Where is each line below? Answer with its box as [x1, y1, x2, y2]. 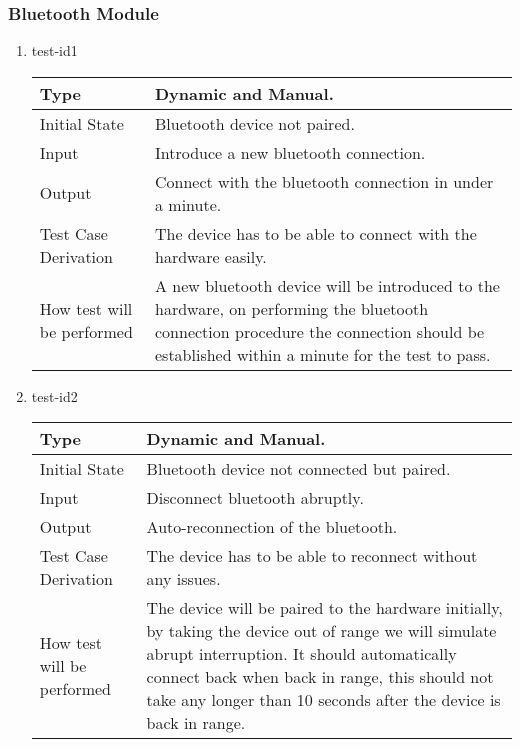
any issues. [146, 567, 221, 591]
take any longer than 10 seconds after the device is [146, 688, 501, 712]
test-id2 [31, 385, 78, 406]
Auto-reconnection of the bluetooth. [146, 515, 398, 539]
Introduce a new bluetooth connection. [154, 140, 426, 164]
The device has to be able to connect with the [154, 221, 477, 245]
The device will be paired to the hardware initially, [146, 596, 503, 620]
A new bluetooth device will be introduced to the [154, 273, 500, 297]
